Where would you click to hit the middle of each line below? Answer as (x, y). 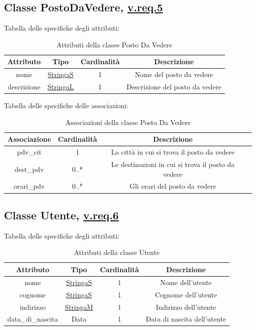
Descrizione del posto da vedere (174, 87)
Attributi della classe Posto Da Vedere (114, 44)
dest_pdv (29, 169)
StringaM (79, 307)
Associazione (29, 139)
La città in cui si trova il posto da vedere (173, 152)
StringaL (61, 87)
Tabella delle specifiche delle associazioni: (66, 105)
